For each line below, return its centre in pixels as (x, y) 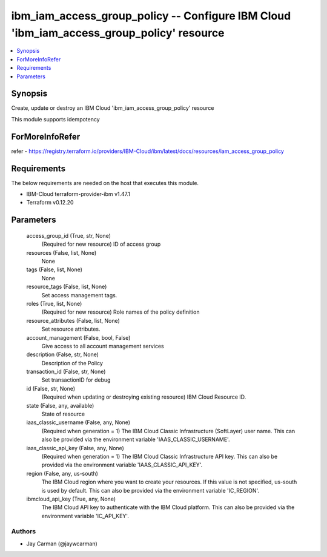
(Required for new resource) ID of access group (101, 244)
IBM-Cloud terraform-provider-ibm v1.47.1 (78, 194)
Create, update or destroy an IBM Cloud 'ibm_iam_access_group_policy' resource (113, 108)
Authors (24, 532)
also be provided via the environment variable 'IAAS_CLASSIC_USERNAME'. (136, 439)
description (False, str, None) (63, 354)
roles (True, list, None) (54, 303)
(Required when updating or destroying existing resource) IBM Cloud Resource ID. (144, 397)
